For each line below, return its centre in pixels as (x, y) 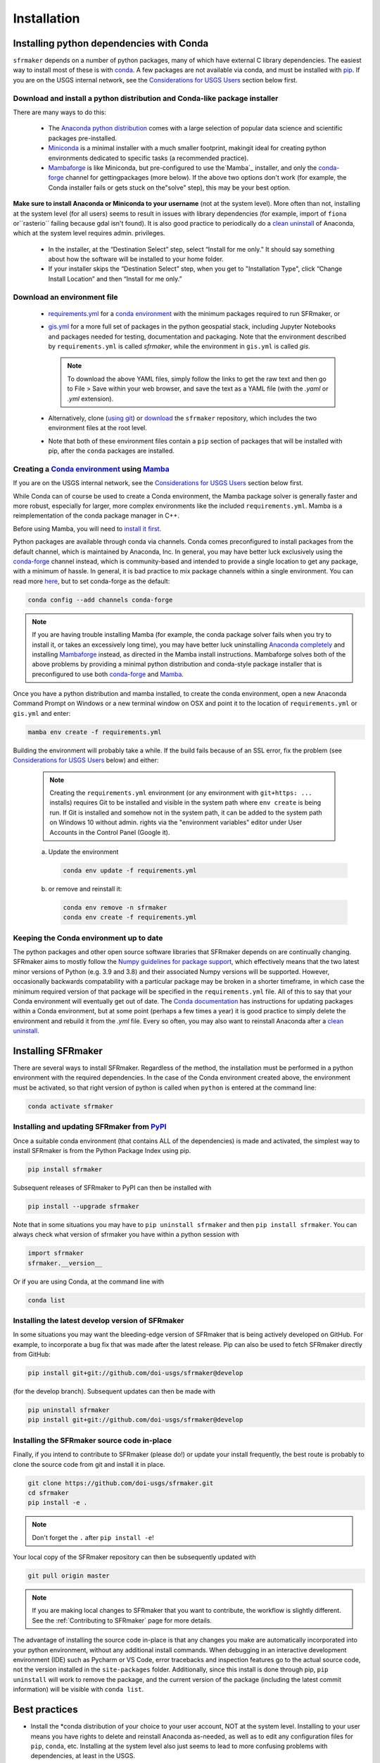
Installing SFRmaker (58, 1051)
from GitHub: (32, 1355)
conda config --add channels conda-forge (100, 600)
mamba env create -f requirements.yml (95, 732)
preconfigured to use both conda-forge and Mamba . (108, 674)
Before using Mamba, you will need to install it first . (87, 528)
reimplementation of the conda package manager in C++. (96, 516)
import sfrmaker (56, 1253)
